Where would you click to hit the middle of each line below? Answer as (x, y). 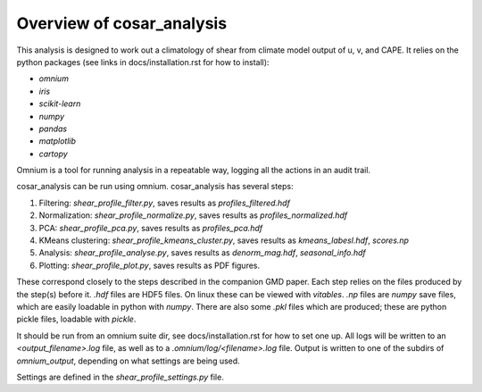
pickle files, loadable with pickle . (76, 319)
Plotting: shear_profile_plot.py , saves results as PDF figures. (150, 265)
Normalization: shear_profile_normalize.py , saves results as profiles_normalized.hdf (193, 215)
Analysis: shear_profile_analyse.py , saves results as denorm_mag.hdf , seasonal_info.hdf (202, 253)
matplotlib (57, 141)
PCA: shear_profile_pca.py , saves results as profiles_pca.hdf (151, 228)
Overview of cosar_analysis (122, 23)
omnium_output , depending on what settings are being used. (128, 361)
